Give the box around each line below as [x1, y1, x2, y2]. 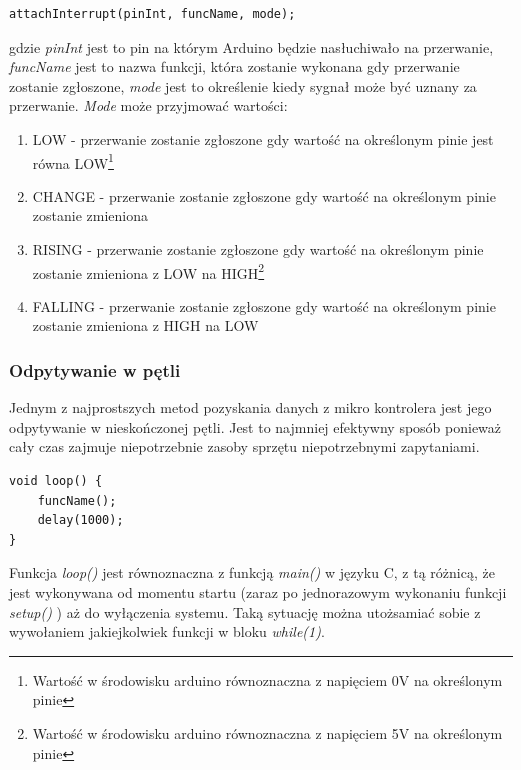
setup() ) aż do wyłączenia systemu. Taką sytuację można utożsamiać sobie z [9, 601, 481, 622]
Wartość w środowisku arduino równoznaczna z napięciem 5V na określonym [32, 722, 503, 743]
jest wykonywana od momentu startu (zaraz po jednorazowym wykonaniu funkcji [9, 582, 507, 602]
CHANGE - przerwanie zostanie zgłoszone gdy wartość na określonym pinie [32, 185, 496, 206]
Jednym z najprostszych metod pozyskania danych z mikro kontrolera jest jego [9, 397, 492, 418]
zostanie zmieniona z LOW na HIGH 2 [32, 259, 265, 283]
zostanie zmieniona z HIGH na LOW [32, 315, 259, 336]
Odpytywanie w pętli [9, 357, 181, 382]
